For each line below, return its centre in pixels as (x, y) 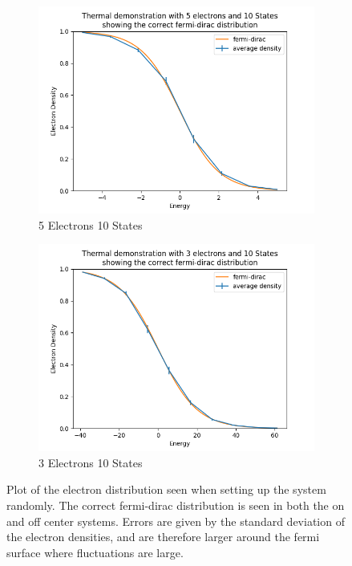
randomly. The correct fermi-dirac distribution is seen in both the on (176, 505)
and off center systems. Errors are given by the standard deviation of (176, 521)
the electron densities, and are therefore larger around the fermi (163, 537)
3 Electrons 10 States (91, 462)
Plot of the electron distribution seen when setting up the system (166, 489)
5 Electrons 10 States (91, 224)
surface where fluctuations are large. (95, 552)
